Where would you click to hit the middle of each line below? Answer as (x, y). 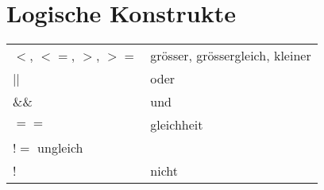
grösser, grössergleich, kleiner (231, 56)
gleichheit (177, 125)
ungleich (60, 148)
